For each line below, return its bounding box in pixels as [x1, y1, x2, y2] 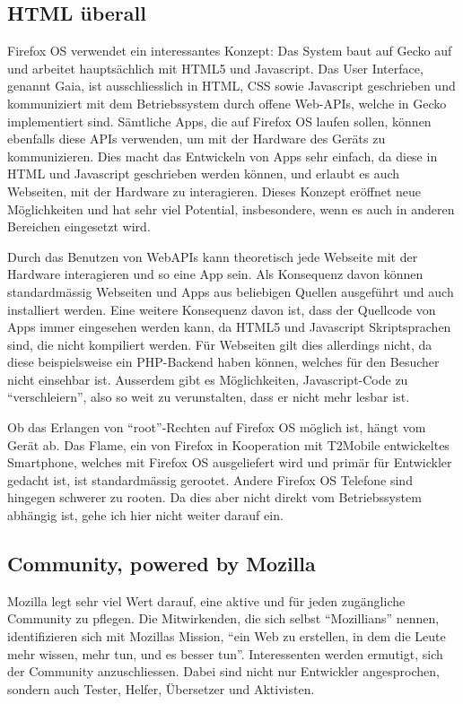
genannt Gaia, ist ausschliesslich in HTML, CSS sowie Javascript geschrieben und [7, 76, 456, 95]
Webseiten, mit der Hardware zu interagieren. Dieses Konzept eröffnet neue [7, 181, 422, 200]
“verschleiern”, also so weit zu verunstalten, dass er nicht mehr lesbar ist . [7, 387, 410, 406]
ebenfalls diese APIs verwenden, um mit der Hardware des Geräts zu [7, 129, 386, 148]
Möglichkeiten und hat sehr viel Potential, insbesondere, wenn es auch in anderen [7, 199, 455, 218]
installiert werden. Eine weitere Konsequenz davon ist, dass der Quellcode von [7, 300, 436, 318]
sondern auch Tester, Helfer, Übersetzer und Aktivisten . [7, 679, 315, 698]
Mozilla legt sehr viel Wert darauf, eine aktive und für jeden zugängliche [7, 591, 406, 610]
